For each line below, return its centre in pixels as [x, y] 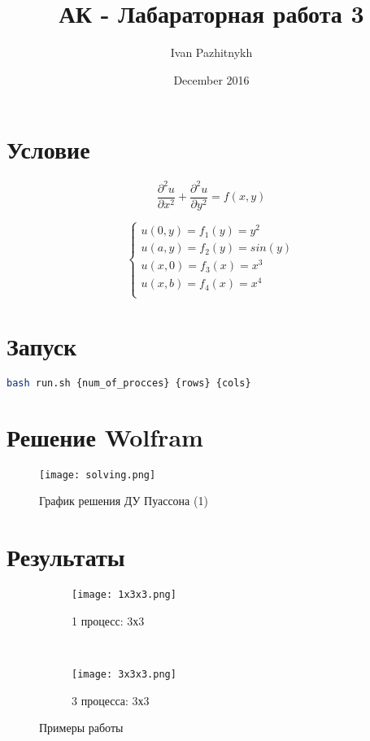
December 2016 [211, 79]
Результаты [66, 557]
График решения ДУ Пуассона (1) [124, 501]
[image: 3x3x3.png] [124, 675]
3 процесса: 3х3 [111, 700]
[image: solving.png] [98, 475]
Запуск [42, 345]
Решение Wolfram [105, 436]
